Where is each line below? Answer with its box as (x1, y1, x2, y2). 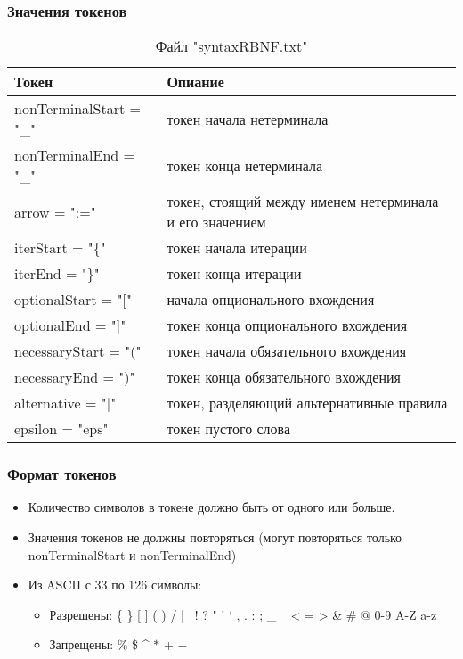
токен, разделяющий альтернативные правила (167, 392, 448, 414)
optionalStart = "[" (14, 289, 133, 310)
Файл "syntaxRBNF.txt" (155, 36, 308, 57)
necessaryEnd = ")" (14, 367, 135, 388)
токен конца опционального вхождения (167, 315, 408, 336)
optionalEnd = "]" (14, 315, 126, 336)
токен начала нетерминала (167, 108, 329, 129)
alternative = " (14, 392, 107, 414)
